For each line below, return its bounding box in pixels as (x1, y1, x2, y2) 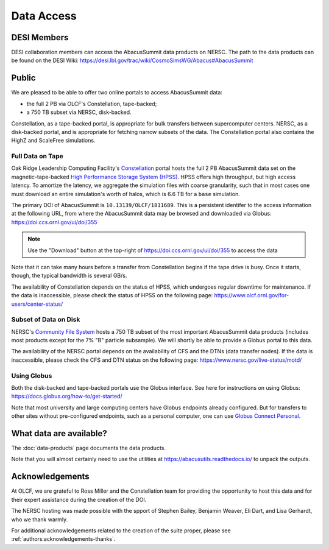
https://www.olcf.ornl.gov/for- (214, 292, 289, 299)
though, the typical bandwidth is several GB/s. (11, 272, 127, 280)
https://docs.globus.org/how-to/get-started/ (11, 393, 122, 400)
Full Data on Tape (11, 152, 64, 161)
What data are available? (11, 428, 107, 439)
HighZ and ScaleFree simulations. (11, 137, 96, 144)
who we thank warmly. (11, 515, 68, 523)
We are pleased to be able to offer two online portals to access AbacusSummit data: (11, 89, 222, 96)
